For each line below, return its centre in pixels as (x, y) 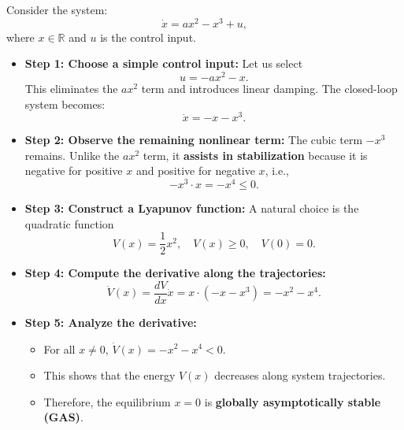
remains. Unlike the (72, 155)
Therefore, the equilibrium (107, 401)
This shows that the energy (109, 375)
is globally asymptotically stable (293, 401)
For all (59, 348)
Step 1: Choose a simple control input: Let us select (164, 63)
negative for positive (74, 171)
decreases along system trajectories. (300, 375)
